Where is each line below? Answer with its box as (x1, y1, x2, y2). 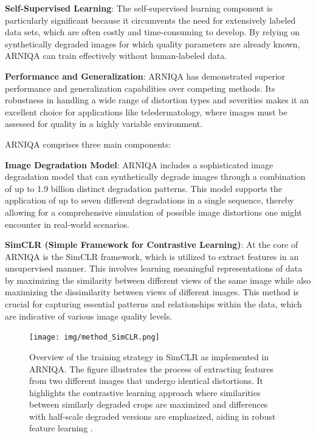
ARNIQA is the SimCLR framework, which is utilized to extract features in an (5, 250, 299, 262)
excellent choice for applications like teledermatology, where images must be (5, 105, 287, 118)
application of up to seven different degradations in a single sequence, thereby (5, 194, 294, 207)
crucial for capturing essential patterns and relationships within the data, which (5, 298, 302, 310)
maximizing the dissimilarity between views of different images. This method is (5, 286, 299, 298)
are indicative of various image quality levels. (5, 309, 173, 322)
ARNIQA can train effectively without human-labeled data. (5, 49, 227, 62)
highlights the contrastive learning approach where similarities (29, 386, 261, 399)
